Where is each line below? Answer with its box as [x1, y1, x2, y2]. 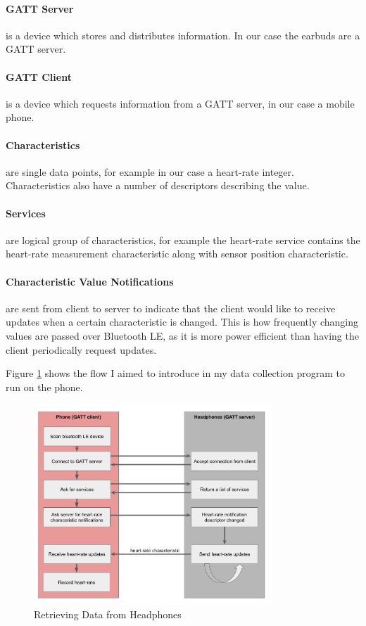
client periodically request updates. [6, 342, 157, 357]
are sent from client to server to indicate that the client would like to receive [6, 300, 336, 315]
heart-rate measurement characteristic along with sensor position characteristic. [6, 246, 348, 261]
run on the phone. [6, 379, 83, 394]
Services [6, 205, 46, 220]
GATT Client [6, 69, 72, 84]
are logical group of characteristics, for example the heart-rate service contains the [6, 232, 360, 247]
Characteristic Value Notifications [6, 274, 174, 288]
